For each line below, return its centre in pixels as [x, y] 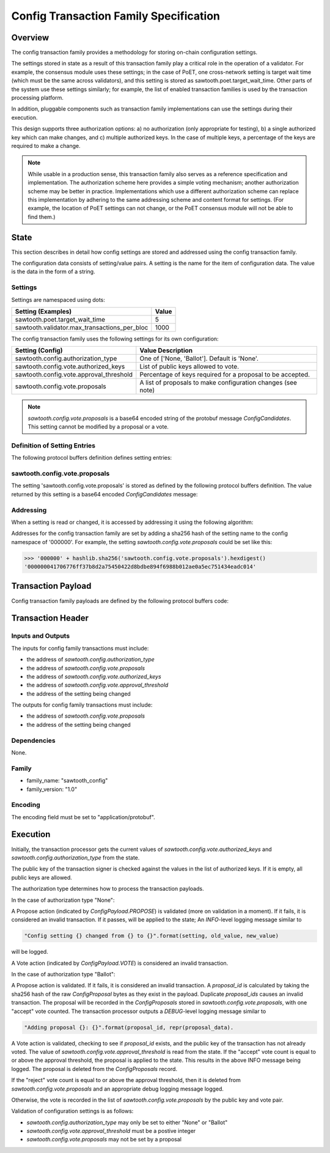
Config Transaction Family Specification [116, 16]
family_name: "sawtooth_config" [67, 781]
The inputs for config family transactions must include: [80, 648]
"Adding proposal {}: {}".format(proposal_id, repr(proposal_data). [129, 1027]
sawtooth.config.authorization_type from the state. [75, 857]
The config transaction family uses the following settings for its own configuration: [115, 339]
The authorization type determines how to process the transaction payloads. [108, 889]
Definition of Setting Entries [53, 445]
